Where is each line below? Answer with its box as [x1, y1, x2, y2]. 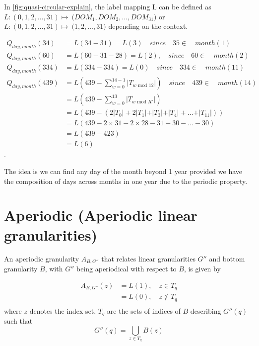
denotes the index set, [29, 305, 96, 316]
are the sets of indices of [107, 305, 181, 316]
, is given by [184, 263, 221, 273]
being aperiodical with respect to [76, 263, 177, 273]
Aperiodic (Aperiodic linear [4, 205, 197, 225]
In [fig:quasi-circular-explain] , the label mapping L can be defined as [4, 1, 211, 11]
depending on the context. [108, 21, 188, 31]
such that [4, 316, 33, 326]
